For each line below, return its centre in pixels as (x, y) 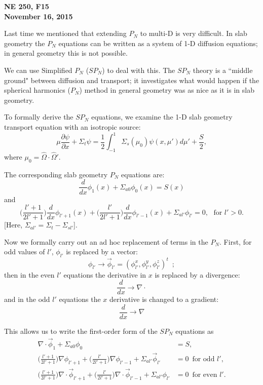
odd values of (25, 252)
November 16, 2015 (39, 16)
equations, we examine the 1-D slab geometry (162, 117)
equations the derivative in (105, 274)
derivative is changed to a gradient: (164, 299)
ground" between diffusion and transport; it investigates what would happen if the (132, 80)
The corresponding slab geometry (56, 174)
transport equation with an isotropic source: (72, 126)
